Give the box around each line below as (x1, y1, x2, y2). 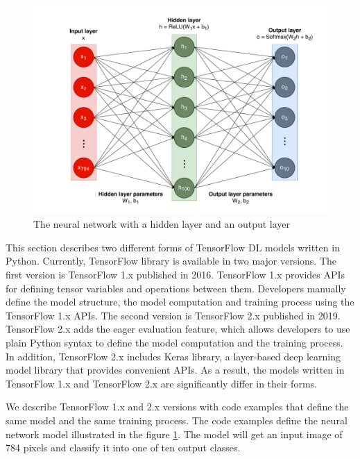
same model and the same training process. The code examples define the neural (6, 412, 348, 427)
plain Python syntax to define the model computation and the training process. (6, 335, 343, 349)
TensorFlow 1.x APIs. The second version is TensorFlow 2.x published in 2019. (6, 308, 341, 322)
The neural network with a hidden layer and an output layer (33, 217, 291, 231)
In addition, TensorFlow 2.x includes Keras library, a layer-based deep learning (6, 349, 341, 363)
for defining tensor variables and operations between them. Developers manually (6, 281, 346, 295)
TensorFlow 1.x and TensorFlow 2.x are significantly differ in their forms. (6, 376, 317, 390)
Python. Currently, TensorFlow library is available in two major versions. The (6, 253, 337, 268)
